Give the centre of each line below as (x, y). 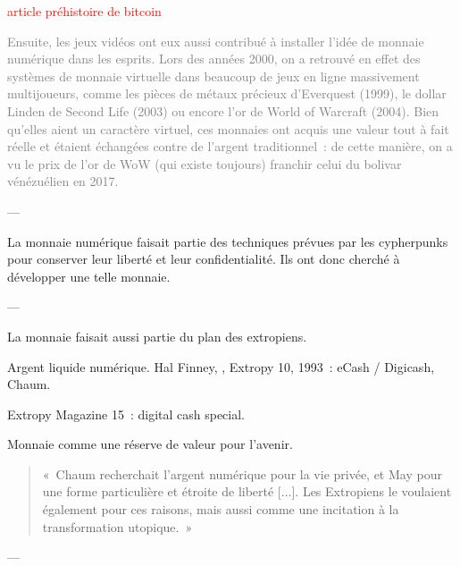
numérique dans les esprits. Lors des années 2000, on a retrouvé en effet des (214, 59)
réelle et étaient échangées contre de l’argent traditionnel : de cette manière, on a (230, 146)
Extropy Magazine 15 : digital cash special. (126, 414)
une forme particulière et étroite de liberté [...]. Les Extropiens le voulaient (247, 491)
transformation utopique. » (117, 526)
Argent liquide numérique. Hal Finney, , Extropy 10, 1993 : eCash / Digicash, (221, 366)
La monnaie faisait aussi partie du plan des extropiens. (157, 336)
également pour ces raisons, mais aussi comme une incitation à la (221, 509)
